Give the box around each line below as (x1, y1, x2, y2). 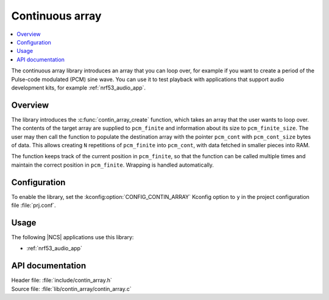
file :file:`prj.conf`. (11, 201, 56, 209)
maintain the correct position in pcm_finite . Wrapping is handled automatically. (11, 161, 214, 169)
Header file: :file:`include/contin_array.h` (11, 277, 113, 284)
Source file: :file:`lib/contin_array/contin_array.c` (11, 285, 132, 292)
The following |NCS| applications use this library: (11, 233, 134, 240)
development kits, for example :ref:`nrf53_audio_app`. (11, 84, 146, 91)
